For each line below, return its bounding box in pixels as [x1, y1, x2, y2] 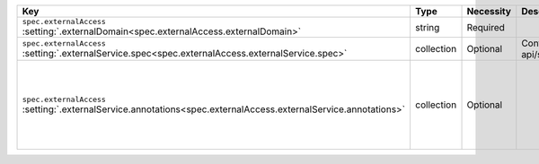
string [414, 21, 440, 33]
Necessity [466, 5, 512, 17]
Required [466, 21, 505, 33]
